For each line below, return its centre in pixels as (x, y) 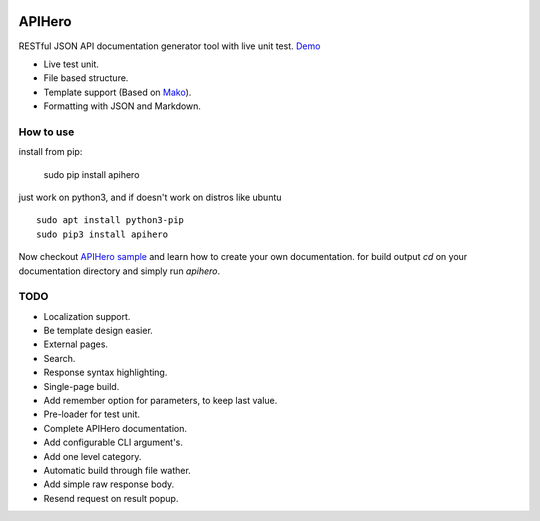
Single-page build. (81, 386)
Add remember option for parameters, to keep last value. (160, 401)
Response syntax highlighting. (105, 372)
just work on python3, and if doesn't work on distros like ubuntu (150, 197)
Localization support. (87, 316)
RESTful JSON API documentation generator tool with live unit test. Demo (169, 46)
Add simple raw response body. (109, 484)
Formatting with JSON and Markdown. (122, 106)
